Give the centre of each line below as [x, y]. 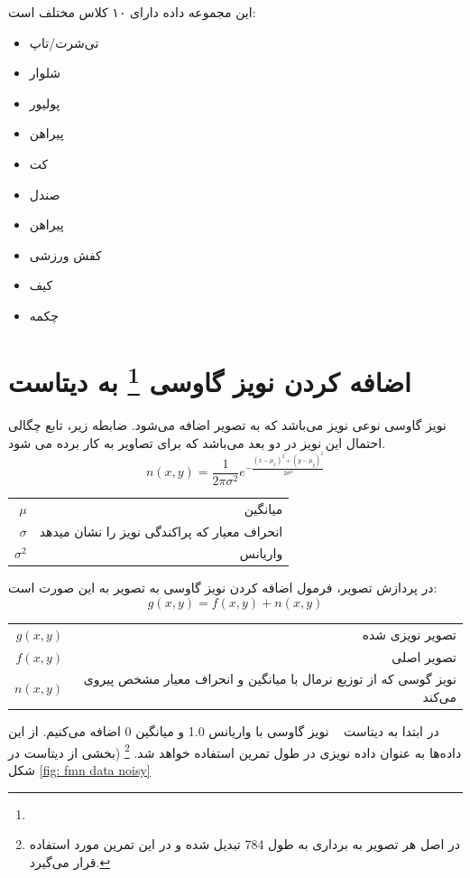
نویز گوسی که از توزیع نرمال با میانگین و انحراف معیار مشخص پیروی [270, 679]
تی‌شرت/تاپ [64, 42]
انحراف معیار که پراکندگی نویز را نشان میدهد [161, 531]
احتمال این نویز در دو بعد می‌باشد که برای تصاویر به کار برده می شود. [197, 442]
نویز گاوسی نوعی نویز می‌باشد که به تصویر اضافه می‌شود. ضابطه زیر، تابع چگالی [227, 424]
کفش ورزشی [65, 254]
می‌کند [439, 697]
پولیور [45, 103]
